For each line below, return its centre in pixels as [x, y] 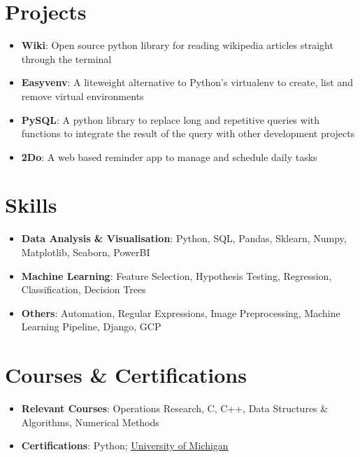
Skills [31, 205]
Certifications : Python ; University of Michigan [125, 445]
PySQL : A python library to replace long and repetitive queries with [170, 119]
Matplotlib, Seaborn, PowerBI [86, 252]
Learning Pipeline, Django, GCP [91, 326]
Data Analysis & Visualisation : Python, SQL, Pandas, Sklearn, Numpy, [184, 238]
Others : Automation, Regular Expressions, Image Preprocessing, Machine [181, 312]
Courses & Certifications [126, 375]
